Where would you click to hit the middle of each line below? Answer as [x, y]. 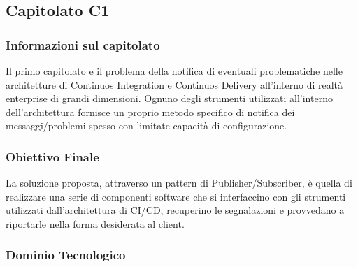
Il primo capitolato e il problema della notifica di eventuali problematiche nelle [174, 71]
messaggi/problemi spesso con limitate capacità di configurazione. [146, 125]
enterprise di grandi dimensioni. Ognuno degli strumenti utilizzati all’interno [169, 98]
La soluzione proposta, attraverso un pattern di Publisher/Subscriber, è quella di [179, 183]
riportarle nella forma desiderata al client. [95, 223]
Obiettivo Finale [52, 156]
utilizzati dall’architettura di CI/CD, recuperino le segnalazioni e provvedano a [175, 210]
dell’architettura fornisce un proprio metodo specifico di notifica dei [150, 111]
